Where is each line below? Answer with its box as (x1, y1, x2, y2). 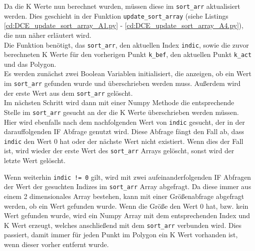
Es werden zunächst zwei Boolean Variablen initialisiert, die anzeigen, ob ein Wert (4, 68, 252, 79)
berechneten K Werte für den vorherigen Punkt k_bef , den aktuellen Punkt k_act (4, 49, 252, 59)
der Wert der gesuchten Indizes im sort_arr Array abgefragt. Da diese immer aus (4, 181, 251, 192)
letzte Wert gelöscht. (4, 155, 66, 166)
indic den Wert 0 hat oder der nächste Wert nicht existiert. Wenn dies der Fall (4, 136, 244, 146)
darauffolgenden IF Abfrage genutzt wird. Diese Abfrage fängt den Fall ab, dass (4, 126, 244, 137)
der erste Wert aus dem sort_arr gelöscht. (4, 87, 133, 98)
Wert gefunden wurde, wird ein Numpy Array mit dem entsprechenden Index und (4, 210, 250, 221)
